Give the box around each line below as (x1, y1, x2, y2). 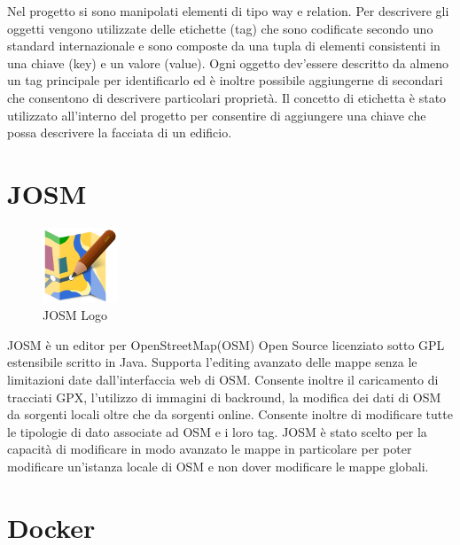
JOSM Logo (43, 306, 108, 324)
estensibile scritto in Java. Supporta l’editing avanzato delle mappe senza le (7, 353, 417, 371)
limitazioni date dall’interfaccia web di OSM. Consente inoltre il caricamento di (7, 370, 439, 389)
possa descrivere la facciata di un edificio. (7, 123, 232, 142)
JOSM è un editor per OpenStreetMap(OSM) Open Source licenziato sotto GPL (7, 335, 445, 354)
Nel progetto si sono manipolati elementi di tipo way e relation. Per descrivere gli (7, 2, 449, 19)
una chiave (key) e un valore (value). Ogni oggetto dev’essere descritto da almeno (7, 53, 449, 72)
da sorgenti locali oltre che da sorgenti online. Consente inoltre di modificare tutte (7, 405, 453, 424)
